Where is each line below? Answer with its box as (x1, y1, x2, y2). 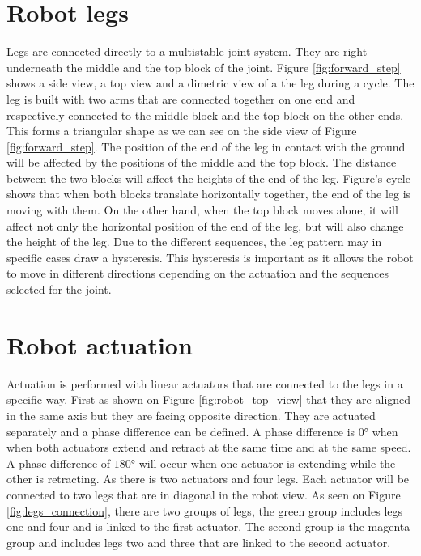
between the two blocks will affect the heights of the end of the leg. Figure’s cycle (6, 169, 410, 186)
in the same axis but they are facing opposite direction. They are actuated (6, 406, 376, 423)
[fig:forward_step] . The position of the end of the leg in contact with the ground (6, 138, 406, 155)
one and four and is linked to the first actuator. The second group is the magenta (6, 518, 410, 535)
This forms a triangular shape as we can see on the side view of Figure (6, 122, 357, 139)
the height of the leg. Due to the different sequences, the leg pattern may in (6, 233, 382, 250)
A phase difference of (6, 454, 111, 471)
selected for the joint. (6, 281, 112, 298)
